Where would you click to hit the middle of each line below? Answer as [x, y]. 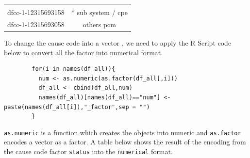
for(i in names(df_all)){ [74, 69]
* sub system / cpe [99, 12]
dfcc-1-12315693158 [36, 12]
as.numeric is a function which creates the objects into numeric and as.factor [123, 132]
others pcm [99, 24]
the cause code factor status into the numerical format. [88, 151]
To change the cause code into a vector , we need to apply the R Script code [118, 42]
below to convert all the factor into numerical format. [83, 52]
